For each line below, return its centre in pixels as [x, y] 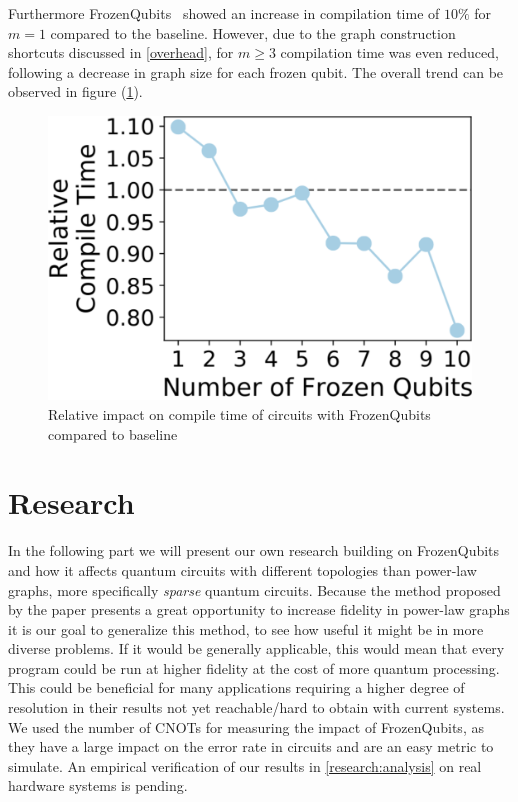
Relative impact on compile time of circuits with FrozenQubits [239, 414]
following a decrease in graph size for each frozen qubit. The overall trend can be [256, 71]
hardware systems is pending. [98, 785]
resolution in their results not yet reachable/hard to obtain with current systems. [256, 707]
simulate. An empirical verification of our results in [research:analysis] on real [245, 765]
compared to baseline [113, 433]
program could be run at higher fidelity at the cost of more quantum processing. [254, 667]
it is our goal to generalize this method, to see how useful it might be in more [246, 628]
